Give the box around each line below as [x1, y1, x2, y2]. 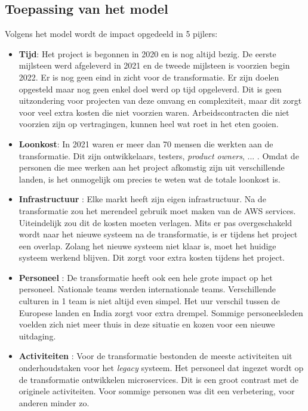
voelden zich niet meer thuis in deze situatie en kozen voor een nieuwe [19, 318, 275, 330]
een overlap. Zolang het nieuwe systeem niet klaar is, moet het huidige [19, 239, 276, 252]
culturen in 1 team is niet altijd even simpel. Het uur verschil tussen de [19, 295, 280, 307]
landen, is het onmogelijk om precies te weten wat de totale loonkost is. [19, 172, 281, 185]
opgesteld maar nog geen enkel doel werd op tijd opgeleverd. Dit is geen [19, 82, 282, 95]
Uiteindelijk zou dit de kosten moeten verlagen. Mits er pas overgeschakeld [19, 216, 292, 228]
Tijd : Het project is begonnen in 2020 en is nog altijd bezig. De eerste [19, 47, 276, 60]
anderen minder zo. [19, 396, 90, 409]
